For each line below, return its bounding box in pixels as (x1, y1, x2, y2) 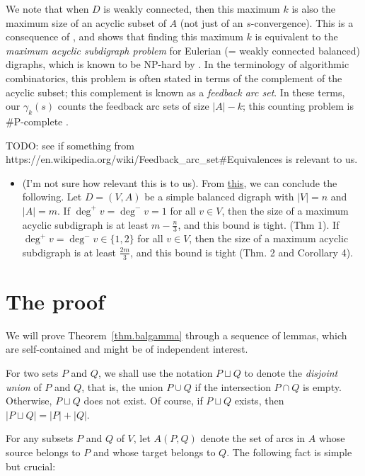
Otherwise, (6, 393, 52, 408)
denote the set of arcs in (200, 431, 306, 446)
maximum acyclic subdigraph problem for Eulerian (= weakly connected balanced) (6, 42, 361, 57)
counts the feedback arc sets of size (57, 98, 209, 113)
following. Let (22, 189, 82, 204)
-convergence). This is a (250, 15, 354, 30)
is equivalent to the (255, 29, 338, 44)
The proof (6, 286, 105, 315)
